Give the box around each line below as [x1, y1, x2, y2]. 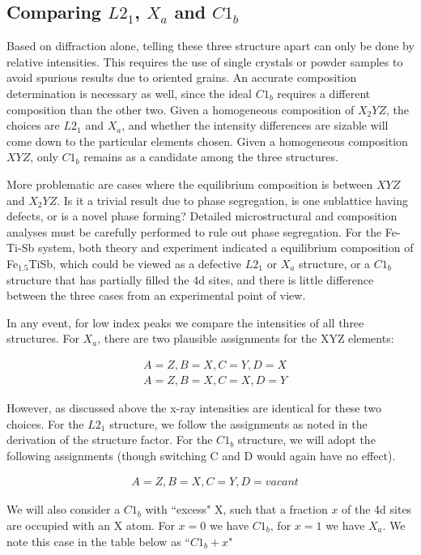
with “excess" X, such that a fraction [145, 501, 328, 518]
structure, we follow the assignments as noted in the [109, 415, 368, 432]
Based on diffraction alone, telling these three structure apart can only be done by [6, 37, 415, 54]
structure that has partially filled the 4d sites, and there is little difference [6, 271, 374, 288]
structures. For [6, 330, 79, 347]
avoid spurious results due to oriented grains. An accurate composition [6, 69, 357, 86]
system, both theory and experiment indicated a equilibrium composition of [37, 239, 414, 256]
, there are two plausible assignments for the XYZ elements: [97, 330, 394, 347]
